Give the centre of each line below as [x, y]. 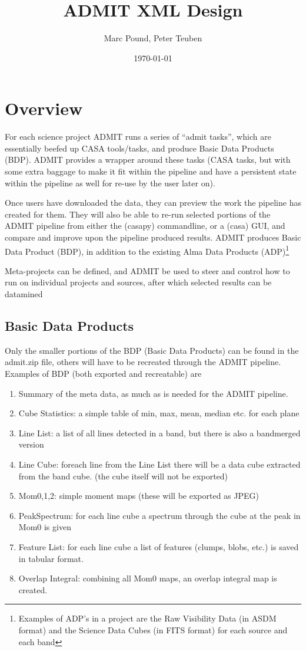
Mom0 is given [45, 527]
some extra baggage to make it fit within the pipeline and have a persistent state [151, 171]
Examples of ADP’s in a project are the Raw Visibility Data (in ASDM [147, 618]
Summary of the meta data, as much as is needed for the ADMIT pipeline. [153, 393]
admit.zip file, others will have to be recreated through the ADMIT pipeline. [143, 362]
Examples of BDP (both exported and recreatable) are [103, 374]
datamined [24, 294]
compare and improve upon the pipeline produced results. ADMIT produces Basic [153, 237]
